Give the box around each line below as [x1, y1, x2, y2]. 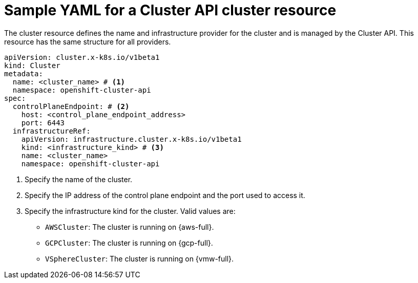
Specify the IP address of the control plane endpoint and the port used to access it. [25, 190, 305, 200]
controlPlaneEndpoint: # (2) [12, 102, 130, 111]
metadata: [4, 69, 43, 78]
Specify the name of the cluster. [25, 175, 133, 184]
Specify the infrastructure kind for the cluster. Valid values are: [25, 206, 236, 215]
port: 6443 [21, 118, 65, 127]
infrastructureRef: [12, 126, 91, 135]
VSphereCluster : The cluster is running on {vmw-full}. [45, 254, 234, 263]
